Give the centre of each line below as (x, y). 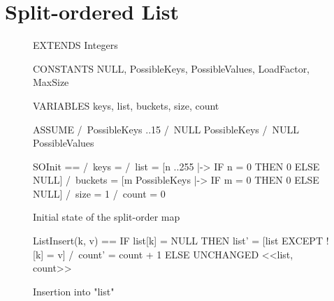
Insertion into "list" (74, 291)
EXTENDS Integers (75, 45)
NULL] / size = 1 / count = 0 (99, 193)
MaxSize (51, 82)
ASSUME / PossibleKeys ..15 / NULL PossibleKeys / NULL (166, 129)
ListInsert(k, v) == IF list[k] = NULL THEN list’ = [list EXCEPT (178, 241)
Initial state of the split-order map (107, 217)
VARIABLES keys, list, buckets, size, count (126, 105)
